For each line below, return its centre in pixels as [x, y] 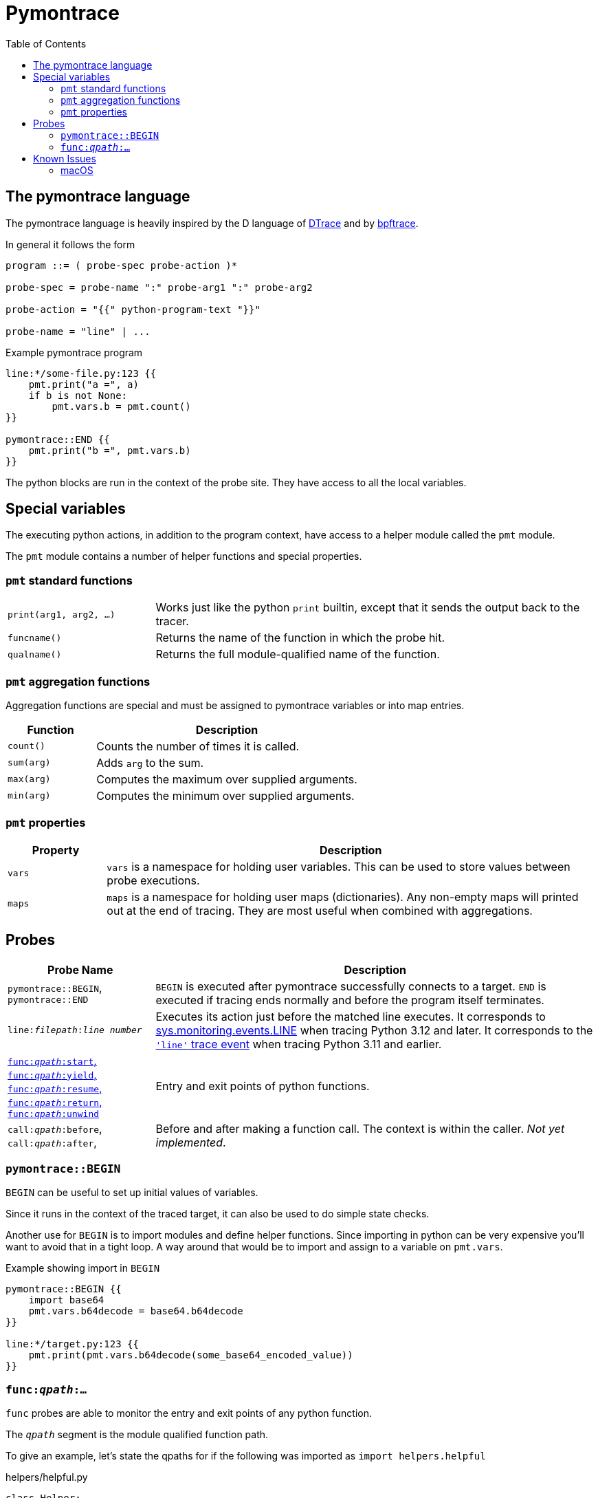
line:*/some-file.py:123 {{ [81, 373]
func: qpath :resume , [55, 1088]
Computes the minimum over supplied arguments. [225, 795]
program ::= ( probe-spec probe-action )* [122, 265]
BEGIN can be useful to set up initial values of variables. [132, 1193]
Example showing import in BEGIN [83, 1268]
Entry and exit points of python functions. [263, 1086]
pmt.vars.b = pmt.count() [121, 406]
